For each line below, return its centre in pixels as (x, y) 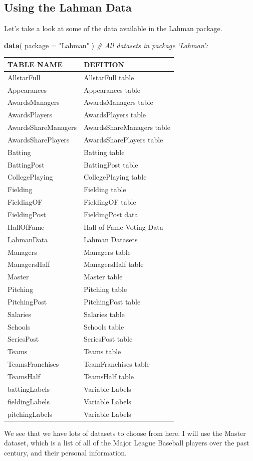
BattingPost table (111, 164)
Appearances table (112, 90)
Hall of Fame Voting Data (123, 226)
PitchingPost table (112, 301)
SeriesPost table (108, 339)
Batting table (104, 152)
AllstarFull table (109, 77)
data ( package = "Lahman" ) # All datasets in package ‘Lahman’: (106, 45)
